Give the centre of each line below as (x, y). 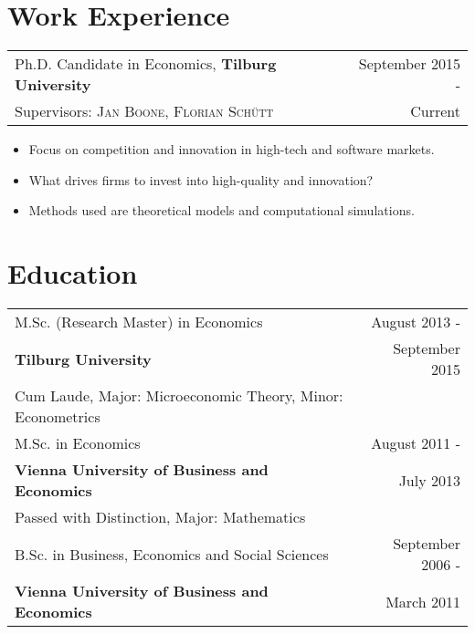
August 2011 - (416, 443)
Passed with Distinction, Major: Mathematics (160, 517)
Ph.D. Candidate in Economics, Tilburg (146, 64)
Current (435, 111)
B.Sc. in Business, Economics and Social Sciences (172, 554)
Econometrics (58, 417)
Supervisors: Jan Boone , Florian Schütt (144, 111)
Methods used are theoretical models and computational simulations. (222, 210)
